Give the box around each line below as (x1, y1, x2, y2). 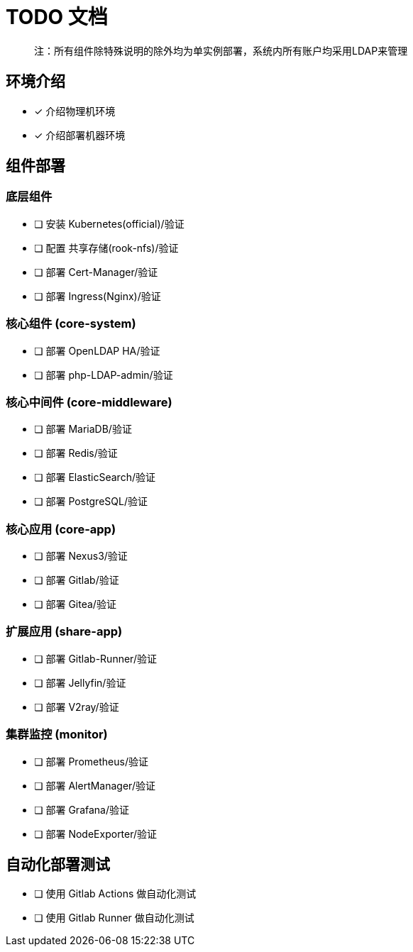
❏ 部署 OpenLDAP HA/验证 (34, 344, 160, 357)
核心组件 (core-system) (6, 316, 136, 331)
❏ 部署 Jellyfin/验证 (34, 676, 126, 689)
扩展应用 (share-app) (6, 624, 123, 639)
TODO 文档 (6, 5, 108, 29)
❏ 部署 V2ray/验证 (34, 700, 119, 713)
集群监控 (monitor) (6, 727, 108, 742)
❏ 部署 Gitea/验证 (34, 598, 116, 611)
